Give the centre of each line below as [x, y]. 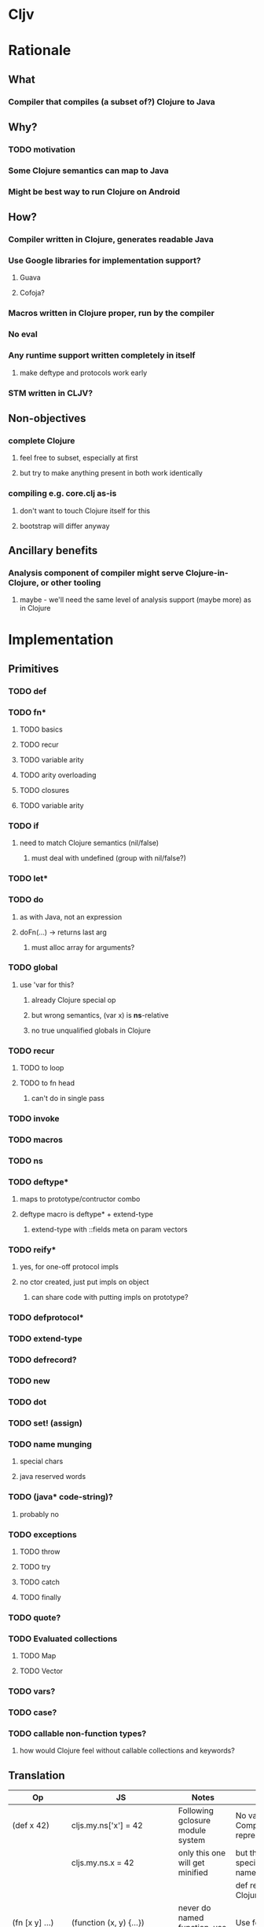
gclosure [194, 1821]
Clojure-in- [207, 573]
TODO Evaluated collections [63, 1639]
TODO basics [41, 729]
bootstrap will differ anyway [64, 526]
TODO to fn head [47, 1083]
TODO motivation [42, 149]
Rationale [40, 51]
